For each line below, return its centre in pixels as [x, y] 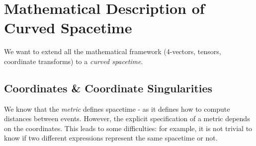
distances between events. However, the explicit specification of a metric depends [127, 118]
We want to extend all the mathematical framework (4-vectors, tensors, [113, 51]
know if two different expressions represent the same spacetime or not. [111, 138]
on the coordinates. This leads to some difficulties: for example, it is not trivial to [128, 128]
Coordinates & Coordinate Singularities [108, 88]
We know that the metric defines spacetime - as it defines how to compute [117, 109]
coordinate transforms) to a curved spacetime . [74, 61]
